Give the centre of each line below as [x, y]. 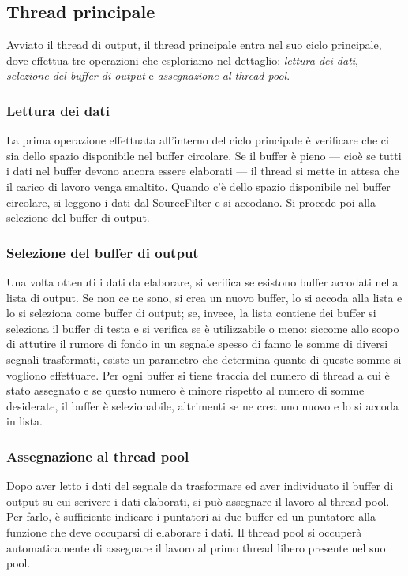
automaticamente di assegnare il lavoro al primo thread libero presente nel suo [196, 547]
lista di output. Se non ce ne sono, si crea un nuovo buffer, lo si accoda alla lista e [204, 297]
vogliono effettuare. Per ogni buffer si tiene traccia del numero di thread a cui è [198, 374]
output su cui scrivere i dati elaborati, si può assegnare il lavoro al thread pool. [198, 501]
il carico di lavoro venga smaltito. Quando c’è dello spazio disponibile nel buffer [198, 186]
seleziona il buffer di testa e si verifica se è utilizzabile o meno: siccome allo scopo [203, 328]
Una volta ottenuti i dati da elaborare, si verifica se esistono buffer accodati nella [202, 281]
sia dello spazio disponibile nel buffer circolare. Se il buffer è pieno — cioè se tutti [204, 155]
